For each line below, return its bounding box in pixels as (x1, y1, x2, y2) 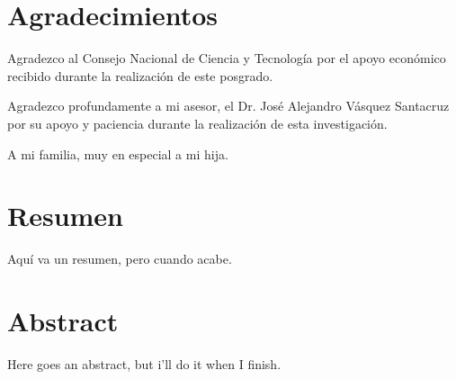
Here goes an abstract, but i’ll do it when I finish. (7, 354, 282, 373)
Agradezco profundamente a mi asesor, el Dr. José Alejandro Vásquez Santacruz (7, 96, 450, 115)
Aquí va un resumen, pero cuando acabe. (7, 249, 232, 268)
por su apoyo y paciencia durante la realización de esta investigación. (7, 113, 388, 132)
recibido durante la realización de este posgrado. (7, 66, 273, 85)
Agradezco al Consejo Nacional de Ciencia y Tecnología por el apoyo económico (7, 49, 446, 68)
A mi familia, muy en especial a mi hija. (7, 144, 228, 163)
